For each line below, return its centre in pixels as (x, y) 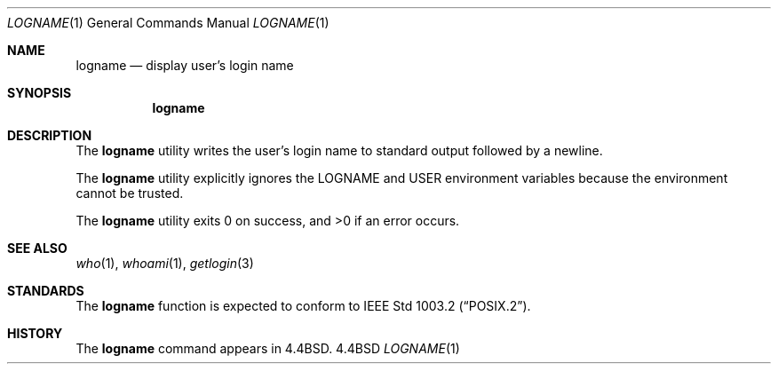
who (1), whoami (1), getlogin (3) (165, 263)
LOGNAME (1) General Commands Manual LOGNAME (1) (168, 23)
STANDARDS (46, 291)
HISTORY (35, 333)
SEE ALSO (37, 248)
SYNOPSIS (40, 93)
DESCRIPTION (50, 135)
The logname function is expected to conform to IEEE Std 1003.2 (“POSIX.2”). (303, 306)
